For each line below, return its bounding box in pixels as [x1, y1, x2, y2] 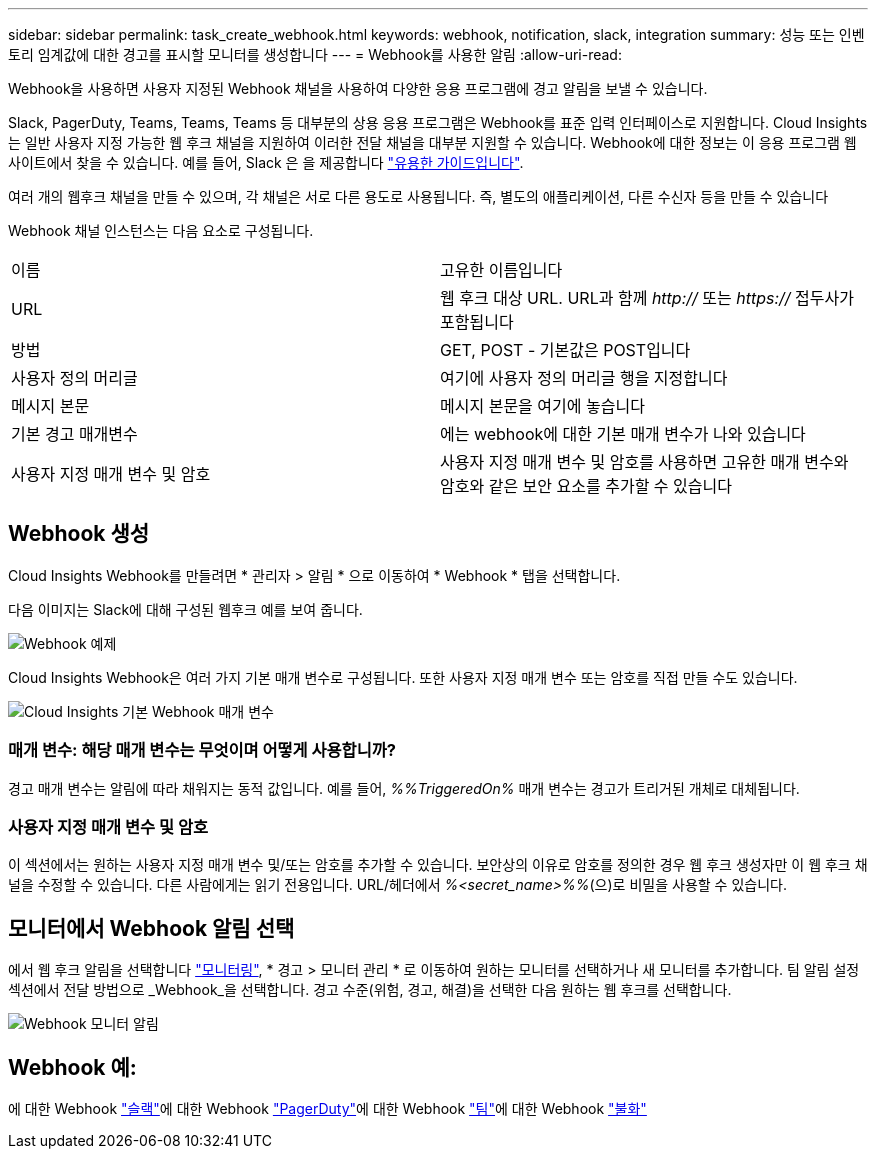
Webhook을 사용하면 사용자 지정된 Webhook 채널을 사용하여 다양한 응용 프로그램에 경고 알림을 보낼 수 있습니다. [8, 80, 708, 97]
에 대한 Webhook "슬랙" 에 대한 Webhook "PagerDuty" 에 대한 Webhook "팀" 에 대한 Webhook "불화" [8, 1100, 647, 1118]
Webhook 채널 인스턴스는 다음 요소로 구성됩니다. [8, 222, 314, 239]
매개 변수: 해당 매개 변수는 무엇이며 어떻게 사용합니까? [8, 740, 396, 761]
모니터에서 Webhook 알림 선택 [8, 915, 295, 941]
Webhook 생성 [8, 521, 150, 547]
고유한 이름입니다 [440, 260, 563, 280]
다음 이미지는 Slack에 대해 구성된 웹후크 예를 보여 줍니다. [8, 600, 363, 618]
